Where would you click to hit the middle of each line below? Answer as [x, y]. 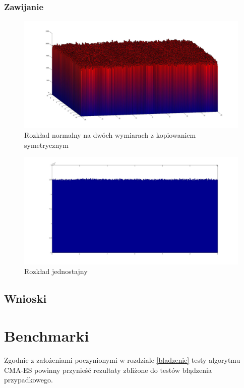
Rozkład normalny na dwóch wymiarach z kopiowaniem [110, 135]
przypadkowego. [28, 380]
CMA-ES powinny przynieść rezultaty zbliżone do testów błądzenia [108, 370]
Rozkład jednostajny [56, 271]
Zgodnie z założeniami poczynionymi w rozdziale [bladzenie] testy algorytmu [122, 359]
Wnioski [25, 298]
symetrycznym [46, 145]
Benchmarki [47, 335]
